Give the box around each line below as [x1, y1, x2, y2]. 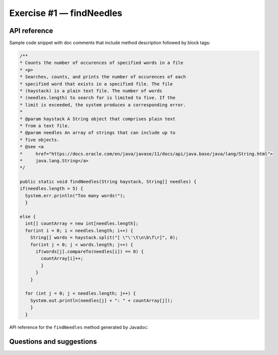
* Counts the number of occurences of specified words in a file [19, 60, 183, 66]
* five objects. [19, 137, 60, 142]
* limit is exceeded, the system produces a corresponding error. [19, 102, 186, 107]
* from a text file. [19, 123, 70, 128]
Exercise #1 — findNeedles [9, 7, 122, 18]
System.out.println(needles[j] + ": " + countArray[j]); [30, 298, 173, 303]
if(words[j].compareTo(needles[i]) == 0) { [35, 249, 144, 254]
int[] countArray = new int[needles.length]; [25, 221, 138, 227]
